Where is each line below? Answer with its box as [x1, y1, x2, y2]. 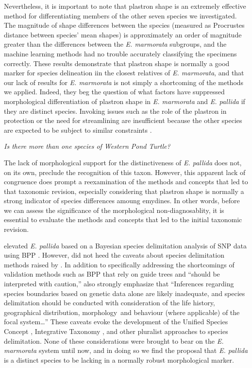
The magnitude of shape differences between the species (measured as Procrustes [4, 20, 245, 30]
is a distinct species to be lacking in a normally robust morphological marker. [4, 354, 234, 365]
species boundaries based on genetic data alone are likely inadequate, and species [4, 288, 245, 298]
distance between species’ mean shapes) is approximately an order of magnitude [4, 29, 242, 39]
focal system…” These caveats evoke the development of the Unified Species [4, 316, 228, 327]
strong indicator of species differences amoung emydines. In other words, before [4, 195, 240, 206]
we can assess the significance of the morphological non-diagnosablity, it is [4, 205, 224, 215]
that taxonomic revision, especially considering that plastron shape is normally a [4, 186, 244, 196]
